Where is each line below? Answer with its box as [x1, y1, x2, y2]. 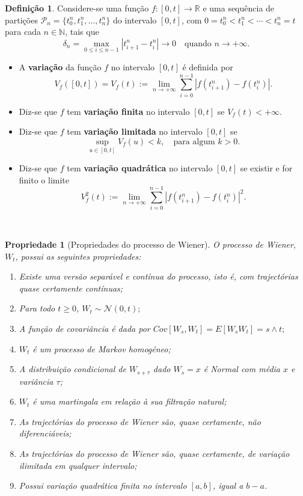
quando [184, 39, 212, 48]
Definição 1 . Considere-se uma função [5, 2, 149, 14]
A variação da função [19, 61, 102, 73]
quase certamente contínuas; [19, 281, 123, 294]
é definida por [182, 61, 233, 73]
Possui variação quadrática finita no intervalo [19, 479, 187, 492]
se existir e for [240, 162, 293, 174]
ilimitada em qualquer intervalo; [19, 459, 137, 471]
